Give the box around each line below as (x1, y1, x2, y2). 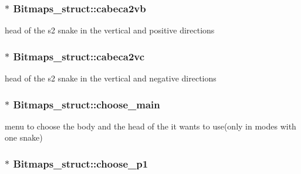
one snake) (5, 131, 43, 144)
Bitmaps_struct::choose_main (13, 97, 160, 111)
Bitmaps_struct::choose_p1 (13, 156, 148, 170)
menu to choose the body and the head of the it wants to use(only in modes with (5, 120, 296, 132)
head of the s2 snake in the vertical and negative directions (5, 72, 217, 84)
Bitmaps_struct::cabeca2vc (13, 49, 145, 63)
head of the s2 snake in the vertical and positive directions (5, 24, 215, 36)
